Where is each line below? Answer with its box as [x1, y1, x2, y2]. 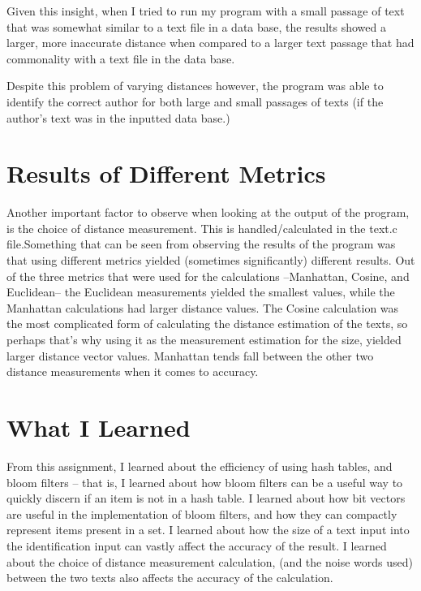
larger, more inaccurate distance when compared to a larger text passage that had [6, 34, 415, 51]
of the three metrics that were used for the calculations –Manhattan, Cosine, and [6, 267, 410, 284]
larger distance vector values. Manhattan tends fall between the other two [6, 347, 374, 364]
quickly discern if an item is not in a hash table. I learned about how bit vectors [6, 490, 406, 507]
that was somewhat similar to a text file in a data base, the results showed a [6, 18, 386, 35]
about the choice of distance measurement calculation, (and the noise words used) [6, 553, 413, 570]
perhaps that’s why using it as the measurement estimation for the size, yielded [6, 331, 402, 348]
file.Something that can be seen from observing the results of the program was [6, 235, 396, 252]
